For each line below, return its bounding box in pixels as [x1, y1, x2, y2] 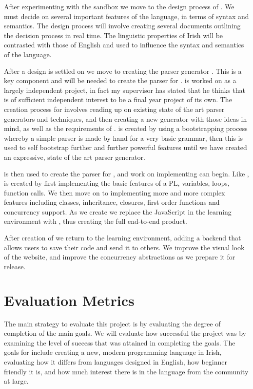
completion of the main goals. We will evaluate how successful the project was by [4, 328, 246, 338]
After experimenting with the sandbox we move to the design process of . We [4, 1, 234, 11]
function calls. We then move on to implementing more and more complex [4, 187, 225, 197]
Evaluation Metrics [4, 290, 135, 310]
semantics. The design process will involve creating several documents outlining [4, 21, 241, 31]
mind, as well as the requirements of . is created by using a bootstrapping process [4, 123, 248, 133]
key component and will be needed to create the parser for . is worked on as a [4, 75, 236, 86]
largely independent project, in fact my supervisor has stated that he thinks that [4, 85, 245, 95]
